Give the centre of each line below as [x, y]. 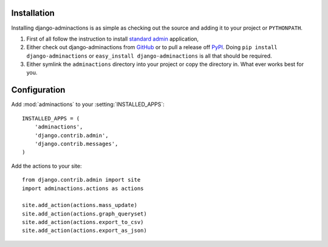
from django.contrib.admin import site [81, 180]
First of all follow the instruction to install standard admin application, [113, 39]
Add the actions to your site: [46, 166]
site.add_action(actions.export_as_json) [84, 231]
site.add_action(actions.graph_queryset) [84, 214]
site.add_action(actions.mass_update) [80, 205]
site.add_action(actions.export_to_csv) [83, 222]
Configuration [38, 90]
